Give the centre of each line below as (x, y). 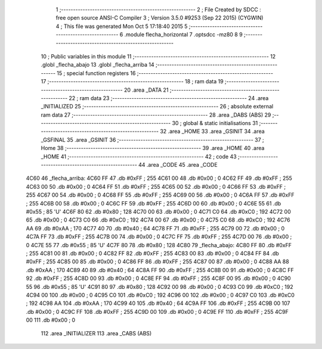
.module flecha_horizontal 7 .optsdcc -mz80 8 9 (183, 35)
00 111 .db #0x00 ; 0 (51, 320)
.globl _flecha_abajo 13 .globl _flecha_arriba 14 (97, 65)
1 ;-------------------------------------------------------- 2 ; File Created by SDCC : (159, 10)
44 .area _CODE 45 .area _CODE (178, 165)
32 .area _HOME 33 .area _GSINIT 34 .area (212, 132)
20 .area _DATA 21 (146, 90)
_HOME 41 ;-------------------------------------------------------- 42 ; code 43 (139, 156)
